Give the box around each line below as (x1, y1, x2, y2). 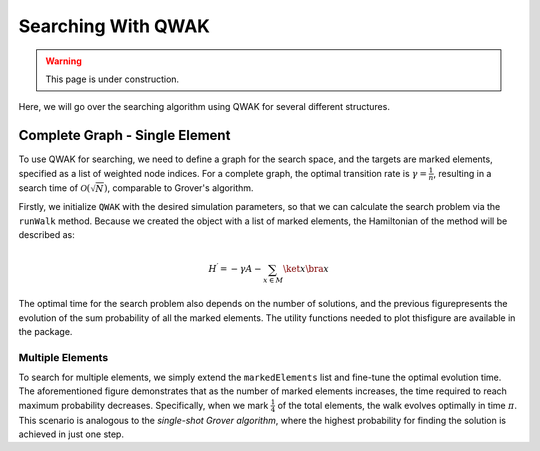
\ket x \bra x (283, 263, 330, 275)
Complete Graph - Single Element (18, 127, 231, 144)
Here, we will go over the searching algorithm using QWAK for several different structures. (18, 101, 390, 113)
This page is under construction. (45, 73, 180, 85)
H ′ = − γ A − (208, 261, 262, 275)
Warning (45, 55, 82, 67)
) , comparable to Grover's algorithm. (103, 182, 254, 194)
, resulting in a (433, 167, 492, 179)
